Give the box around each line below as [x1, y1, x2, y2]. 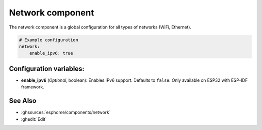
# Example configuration [19, 37, 79, 43]
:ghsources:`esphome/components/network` [21, 109, 111, 116]
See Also [9, 97, 36, 105]
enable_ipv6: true [29, 51, 73, 56]
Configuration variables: [9, 64, 85, 72]
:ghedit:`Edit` [21, 116, 47, 122]
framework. [21, 84, 45, 90]
